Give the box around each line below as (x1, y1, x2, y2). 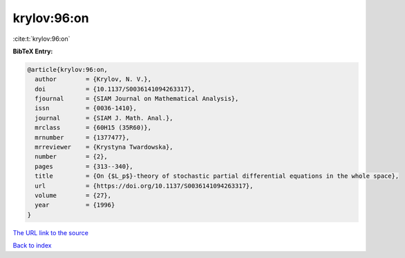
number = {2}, (35, 153, 109, 160)
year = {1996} (35, 201, 115, 209)
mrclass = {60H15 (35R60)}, (35, 124, 152, 131)
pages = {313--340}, (35, 163, 134, 170)
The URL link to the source (12, 228, 89, 237)
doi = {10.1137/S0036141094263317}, (35, 85, 196, 93)
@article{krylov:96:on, (27, 66, 109, 73)
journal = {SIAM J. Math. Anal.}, (35, 114, 173, 122)
